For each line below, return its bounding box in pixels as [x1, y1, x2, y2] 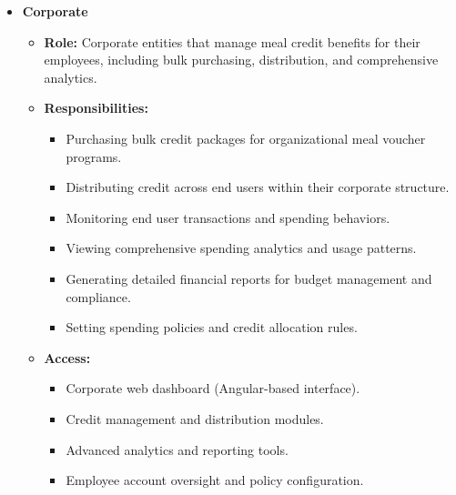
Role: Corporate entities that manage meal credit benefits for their [44, 32, 421, 51]
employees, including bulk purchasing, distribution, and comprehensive [44, 50, 439, 69]
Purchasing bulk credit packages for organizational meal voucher [66, 128, 426, 147]
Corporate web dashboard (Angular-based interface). [66, 379, 360, 398]
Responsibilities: [44, 98, 148, 117]
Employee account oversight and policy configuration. [66, 470, 364, 490]
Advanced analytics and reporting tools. [66, 439, 289, 459]
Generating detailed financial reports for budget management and [66, 268, 432, 288]
